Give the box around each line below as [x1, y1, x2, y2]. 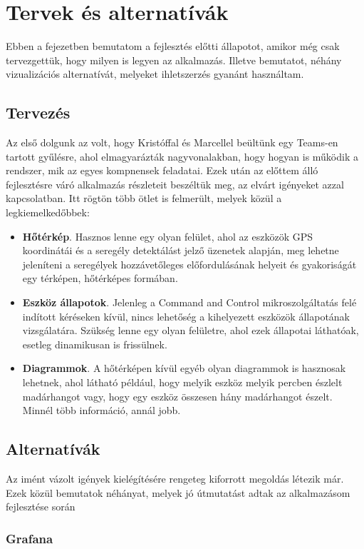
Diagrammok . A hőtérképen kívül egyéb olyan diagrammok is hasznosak [22, 361, 346, 376]
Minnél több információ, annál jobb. [22, 403, 181, 418]
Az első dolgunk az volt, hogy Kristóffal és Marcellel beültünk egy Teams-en [6, 135, 338, 150]
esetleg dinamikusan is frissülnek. [22, 336, 167, 351]
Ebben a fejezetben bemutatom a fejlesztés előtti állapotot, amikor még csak [6, 39, 340, 54]
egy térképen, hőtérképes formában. [22, 271, 178, 286]
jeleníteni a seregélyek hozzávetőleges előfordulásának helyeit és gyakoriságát [22, 256, 357, 271]
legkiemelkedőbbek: [6, 205, 90, 220]
